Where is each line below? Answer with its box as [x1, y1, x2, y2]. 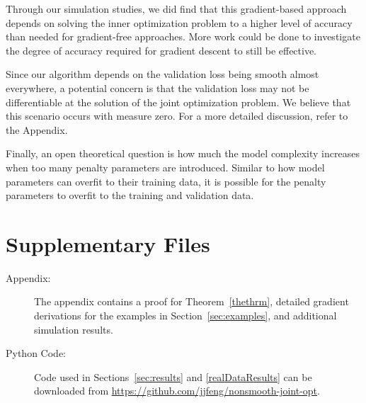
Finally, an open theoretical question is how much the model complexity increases [6, 146, 360, 161]
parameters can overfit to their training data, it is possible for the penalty [6, 174, 326, 188]
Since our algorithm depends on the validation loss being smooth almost [6, 67, 319, 81]
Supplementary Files [6, 229, 210, 258]
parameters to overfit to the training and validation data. [6, 188, 254, 203]
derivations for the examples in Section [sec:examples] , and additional [34, 308, 337, 323]
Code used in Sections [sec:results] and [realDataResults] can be [34, 369, 312, 384]
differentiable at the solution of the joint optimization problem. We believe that [6, 94, 351, 109]
